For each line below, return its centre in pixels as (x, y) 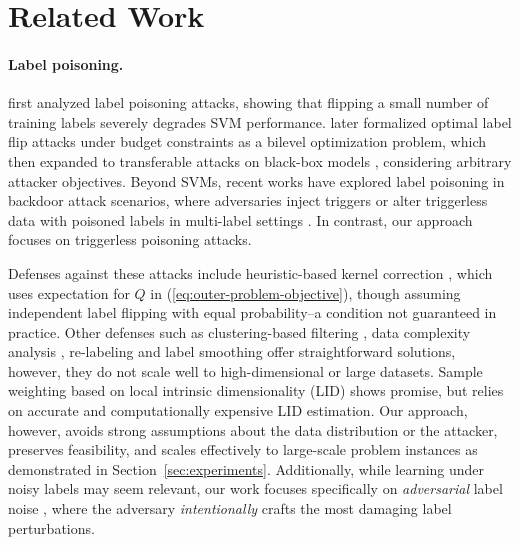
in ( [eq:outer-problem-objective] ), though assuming (305, 292)
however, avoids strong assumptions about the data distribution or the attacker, (253, 429)
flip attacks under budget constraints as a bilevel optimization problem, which (247, 141)
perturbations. (51, 527)
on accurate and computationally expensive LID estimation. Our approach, (238, 410)
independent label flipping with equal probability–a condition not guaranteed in (252, 312)
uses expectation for (69, 292)
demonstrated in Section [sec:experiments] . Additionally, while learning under (246, 468)
